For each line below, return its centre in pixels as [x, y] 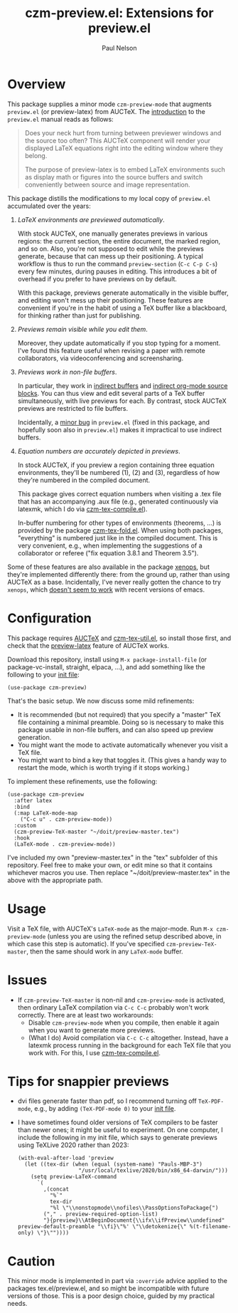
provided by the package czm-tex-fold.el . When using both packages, [120, 530]
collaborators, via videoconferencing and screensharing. [100, 358]
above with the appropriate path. [55, 880]
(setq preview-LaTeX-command [74, 1177]
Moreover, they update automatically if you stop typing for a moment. [119, 342]
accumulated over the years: [49, 206]
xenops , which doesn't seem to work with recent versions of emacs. [106, 590]
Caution [31, 1261]
